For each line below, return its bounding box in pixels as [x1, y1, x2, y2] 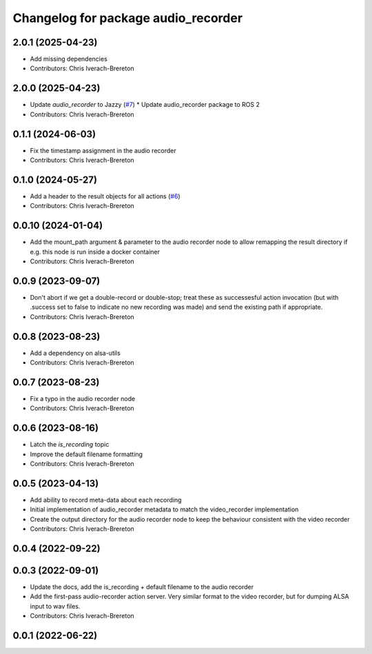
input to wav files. [30, 602, 81, 610]
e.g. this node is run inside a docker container [30, 247, 161, 256]
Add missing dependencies [30, 55, 108, 63]
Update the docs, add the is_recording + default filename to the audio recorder [30, 583, 254, 591]
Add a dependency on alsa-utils [30, 349, 121, 357]
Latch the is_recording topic [30, 440, 110, 449]
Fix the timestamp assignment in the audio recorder [30, 146, 176, 154]
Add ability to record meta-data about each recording [30, 495, 182, 504]
